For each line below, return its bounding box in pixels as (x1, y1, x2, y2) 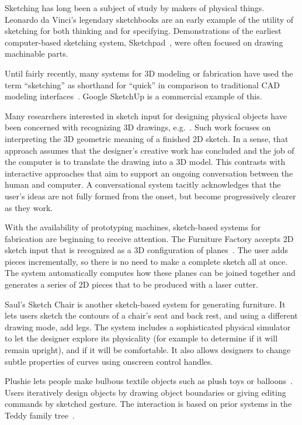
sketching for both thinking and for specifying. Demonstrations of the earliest (5, 25, 282, 37)
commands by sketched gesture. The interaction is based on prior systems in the (5, 398, 292, 410)
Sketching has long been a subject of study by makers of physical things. (5, 2, 265, 13)
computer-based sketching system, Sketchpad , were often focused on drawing (5, 36, 283, 48)
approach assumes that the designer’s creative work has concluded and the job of (5, 144, 294, 156)
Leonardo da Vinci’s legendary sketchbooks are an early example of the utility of (5, 13, 294, 25)
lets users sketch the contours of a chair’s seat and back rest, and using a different (5, 309, 298, 322)
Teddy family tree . (5, 409, 75, 421)
